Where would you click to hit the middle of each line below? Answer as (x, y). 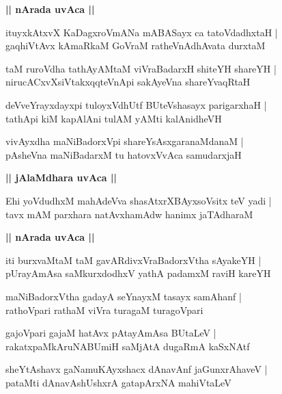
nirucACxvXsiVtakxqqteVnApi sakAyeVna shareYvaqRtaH (128, 82)
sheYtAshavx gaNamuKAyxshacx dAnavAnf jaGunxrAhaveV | (137, 369)
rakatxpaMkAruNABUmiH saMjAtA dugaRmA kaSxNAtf (128, 346)
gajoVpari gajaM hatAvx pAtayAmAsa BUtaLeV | (111, 333)
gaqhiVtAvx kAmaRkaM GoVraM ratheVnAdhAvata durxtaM (136, 45)
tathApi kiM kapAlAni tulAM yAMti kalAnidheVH (114, 118)
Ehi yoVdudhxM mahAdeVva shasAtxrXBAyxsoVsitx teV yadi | (139, 200)
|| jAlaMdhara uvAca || (61, 178)
